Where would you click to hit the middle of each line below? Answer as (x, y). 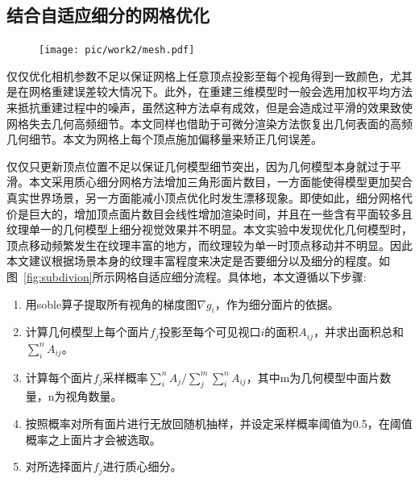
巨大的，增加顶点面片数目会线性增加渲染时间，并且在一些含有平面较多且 (220, 213)
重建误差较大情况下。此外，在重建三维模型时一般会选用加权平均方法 (232, 91)
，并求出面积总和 (359, 332)
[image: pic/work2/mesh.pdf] (117, 50)
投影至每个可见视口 (210, 332)
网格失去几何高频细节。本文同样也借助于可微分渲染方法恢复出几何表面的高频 (209, 123)
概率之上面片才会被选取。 (93, 439)
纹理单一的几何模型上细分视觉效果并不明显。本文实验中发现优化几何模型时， (209, 229)
